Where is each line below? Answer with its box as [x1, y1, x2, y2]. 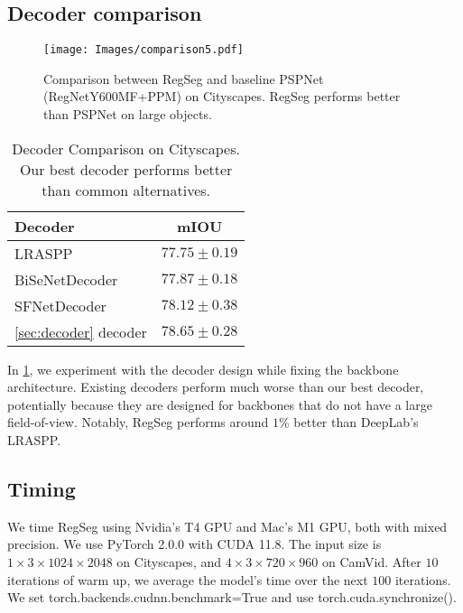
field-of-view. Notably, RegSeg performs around [7, 413, 269, 432]
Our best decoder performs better [19, 158, 233, 180]
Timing [7, 475, 76, 502]
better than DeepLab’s [293, 413, 419, 432]
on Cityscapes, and [116, 553, 222, 571]
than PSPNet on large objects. [43, 105, 212, 124]
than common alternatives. [42, 179, 211, 200]
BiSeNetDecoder [14, 268, 118, 290]
